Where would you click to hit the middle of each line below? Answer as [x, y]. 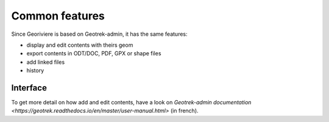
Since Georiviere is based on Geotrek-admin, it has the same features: [100, 34]
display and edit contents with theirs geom [80, 45]
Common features [58, 16]
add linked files [46, 62]
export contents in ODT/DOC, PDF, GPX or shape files [94, 53]
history [35, 70]
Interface [29, 88]
